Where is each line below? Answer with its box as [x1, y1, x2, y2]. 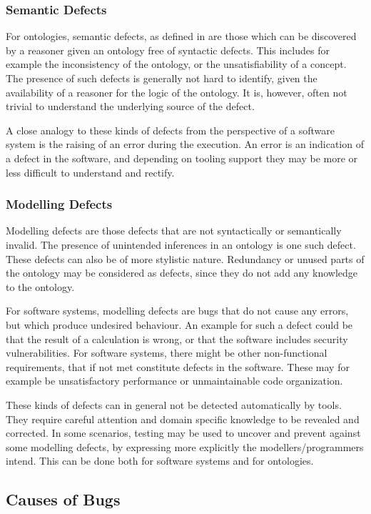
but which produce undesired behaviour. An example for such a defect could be [6, 317, 353, 332]
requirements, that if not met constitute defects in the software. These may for [6, 359, 350, 374]
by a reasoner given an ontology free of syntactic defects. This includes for [6, 42, 330, 57]
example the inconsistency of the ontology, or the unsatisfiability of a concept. [6, 56, 347, 71]
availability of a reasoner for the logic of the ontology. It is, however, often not [6, 84, 347, 99]
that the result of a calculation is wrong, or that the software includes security [6, 331, 348, 346]
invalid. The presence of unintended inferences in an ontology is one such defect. [6, 237, 356, 252]
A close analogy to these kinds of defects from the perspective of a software [6, 122, 335, 137]
